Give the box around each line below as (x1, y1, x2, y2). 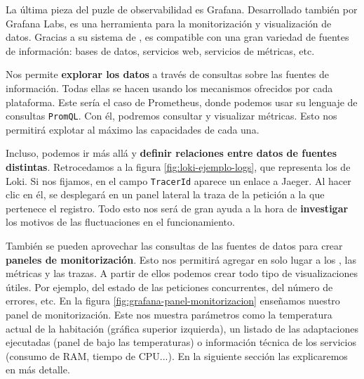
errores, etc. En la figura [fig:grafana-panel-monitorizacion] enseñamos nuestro (6, 293, 340, 308)
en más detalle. (6, 362, 70, 377)
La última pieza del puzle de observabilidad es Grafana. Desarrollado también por (6, 2, 358, 16)
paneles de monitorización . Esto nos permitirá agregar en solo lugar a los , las (6, 252, 356, 266)
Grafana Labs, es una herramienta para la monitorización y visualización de (6, 15, 332, 30)
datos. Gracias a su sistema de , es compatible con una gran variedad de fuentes (6, 30, 349, 44)
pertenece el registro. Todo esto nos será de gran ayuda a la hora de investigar (6, 200, 349, 215)
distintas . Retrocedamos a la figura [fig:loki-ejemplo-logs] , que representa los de (6, 160, 351, 174)
